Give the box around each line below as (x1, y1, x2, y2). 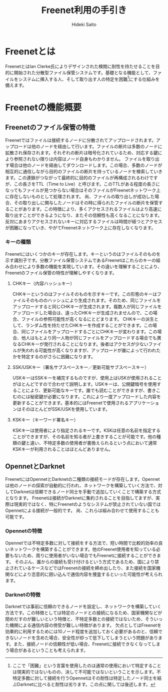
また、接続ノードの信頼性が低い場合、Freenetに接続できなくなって (13, 641, 152, 647)
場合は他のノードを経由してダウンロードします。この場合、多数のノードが (9, 162, 162, 168)
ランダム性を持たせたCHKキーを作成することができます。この (25, 322, 153, 328)
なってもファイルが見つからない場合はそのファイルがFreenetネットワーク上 (5, 187, 161, 193)
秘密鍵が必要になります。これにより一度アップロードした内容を (29, 393, 161, 399)
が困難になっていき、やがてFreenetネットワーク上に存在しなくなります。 (5, 225, 156, 231)
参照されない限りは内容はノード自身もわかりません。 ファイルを (13, 156, 146, 162)
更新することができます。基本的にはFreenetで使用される (12, 400, 129, 406)
